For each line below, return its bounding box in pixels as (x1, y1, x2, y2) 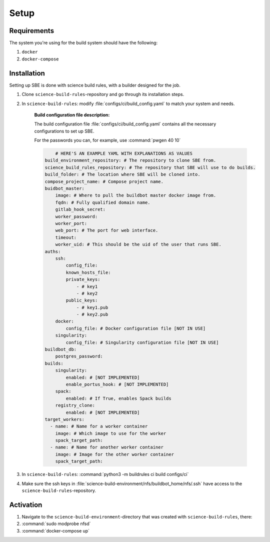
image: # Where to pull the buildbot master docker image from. (55, 192, 216, 198)
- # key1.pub (76, 304, 108, 310)
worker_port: (55, 220, 87, 226)
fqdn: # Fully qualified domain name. (55, 199, 150, 205)
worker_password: (55, 213, 98, 219)
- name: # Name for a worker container (50, 423, 148, 429)
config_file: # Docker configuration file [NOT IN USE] (65, 325, 206, 331)
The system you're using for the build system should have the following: (9, 40, 157, 46)
